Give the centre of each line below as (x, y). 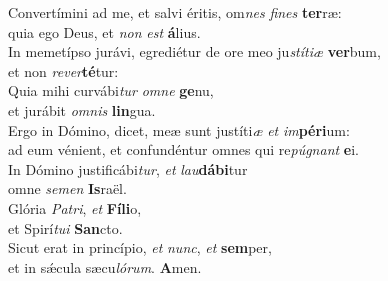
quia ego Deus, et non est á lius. (104, 31)
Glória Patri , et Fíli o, (75, 207)
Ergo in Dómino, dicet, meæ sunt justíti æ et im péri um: (179, 129)
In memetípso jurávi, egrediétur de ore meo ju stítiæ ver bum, (194, 51)
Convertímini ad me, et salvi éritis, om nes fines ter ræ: (175, 12)
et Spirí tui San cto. (65, 227)
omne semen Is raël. (67, 188)
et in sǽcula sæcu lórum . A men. (105, 266)
